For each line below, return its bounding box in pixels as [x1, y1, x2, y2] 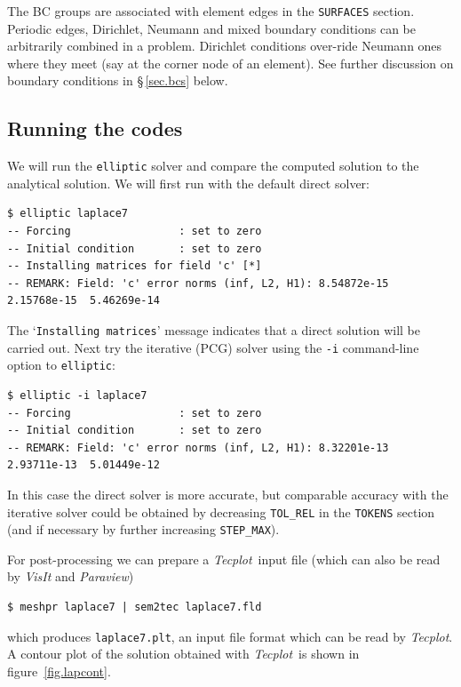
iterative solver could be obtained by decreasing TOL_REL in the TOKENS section [7, 502, 435, 521]
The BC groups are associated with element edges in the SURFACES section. [7, 2, 415, 20]
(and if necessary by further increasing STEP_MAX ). [7, 520, 280, 539]
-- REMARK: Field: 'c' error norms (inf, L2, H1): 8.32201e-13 [7, 441, 389, 454]
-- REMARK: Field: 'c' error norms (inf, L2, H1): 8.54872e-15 [7, 276, 389, 290]
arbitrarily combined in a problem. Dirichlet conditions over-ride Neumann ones [7, 36, 442, 55]
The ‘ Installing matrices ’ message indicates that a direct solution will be [7, 321, 420, 340]
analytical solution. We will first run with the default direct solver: [7, 173, 370, 192]
